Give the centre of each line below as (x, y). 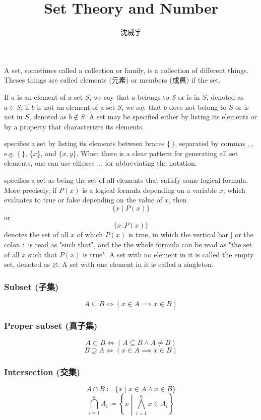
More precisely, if (30, 190)
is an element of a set (50, 96)
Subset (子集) (31, 286)
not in (13, 117)
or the (244, 234)
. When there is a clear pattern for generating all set (157, 153)
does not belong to (198, 107)
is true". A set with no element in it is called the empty (168, 254)
